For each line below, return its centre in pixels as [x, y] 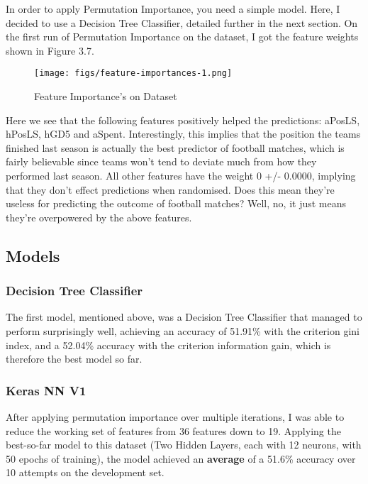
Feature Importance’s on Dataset [106, 96]
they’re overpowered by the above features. [99, 217]
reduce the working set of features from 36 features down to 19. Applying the [173, 430]
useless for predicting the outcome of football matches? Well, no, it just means [176, 203]
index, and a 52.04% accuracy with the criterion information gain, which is [168, 345]
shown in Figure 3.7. [50, 50]
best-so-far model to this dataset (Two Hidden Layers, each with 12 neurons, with [184, 445]
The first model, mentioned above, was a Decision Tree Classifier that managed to [184, 317]
